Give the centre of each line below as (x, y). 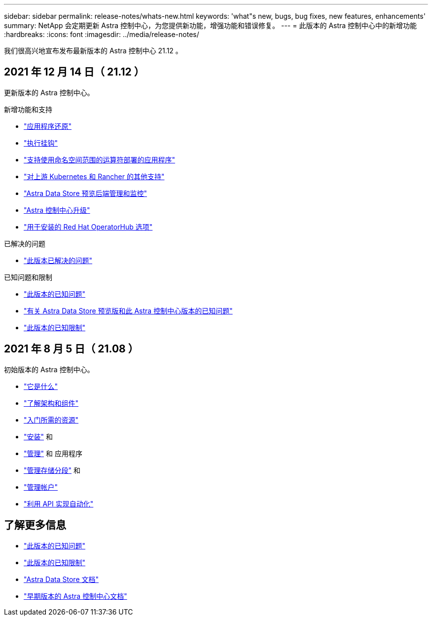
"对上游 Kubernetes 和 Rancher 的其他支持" (94, 176)
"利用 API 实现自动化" (59, 504)
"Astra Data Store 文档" (61, 579)
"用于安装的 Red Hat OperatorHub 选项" (88, 227)
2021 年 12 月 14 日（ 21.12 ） (74, 72)
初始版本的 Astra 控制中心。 (49, 369)
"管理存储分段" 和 (52, 470)
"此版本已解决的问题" (58, 260)
